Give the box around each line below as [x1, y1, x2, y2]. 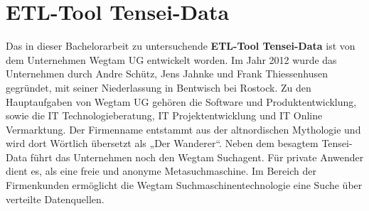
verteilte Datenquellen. [6, 191, 105, 206]
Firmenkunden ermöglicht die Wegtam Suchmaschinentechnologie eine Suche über [6, 178, 363, 193]
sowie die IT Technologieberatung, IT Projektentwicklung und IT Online [6, 108, 323, 123]
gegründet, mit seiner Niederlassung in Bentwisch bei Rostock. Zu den [6, 80, 311, 94]
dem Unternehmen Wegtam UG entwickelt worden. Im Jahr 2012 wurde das [6, 52, 337, 67]
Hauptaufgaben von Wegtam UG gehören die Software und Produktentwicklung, [6, 94, 357, 109]
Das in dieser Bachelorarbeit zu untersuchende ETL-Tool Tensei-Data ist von [6, 38, 355, 53]
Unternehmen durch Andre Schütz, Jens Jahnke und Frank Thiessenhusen [6, 66, 328, 81]
